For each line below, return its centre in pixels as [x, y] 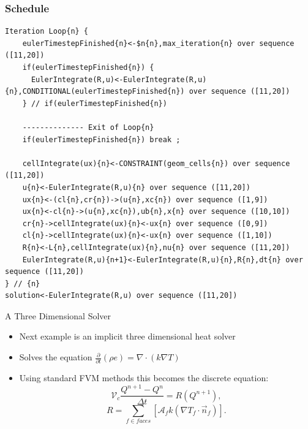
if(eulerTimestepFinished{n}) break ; [101, 139]
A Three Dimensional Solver [58, 315]
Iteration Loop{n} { [47, 32]
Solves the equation [56, 357]
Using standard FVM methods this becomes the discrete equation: [144, 378]
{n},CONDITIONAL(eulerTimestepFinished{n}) [95, 92]
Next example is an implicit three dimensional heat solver [127, 336]
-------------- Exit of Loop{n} [88, 127]
